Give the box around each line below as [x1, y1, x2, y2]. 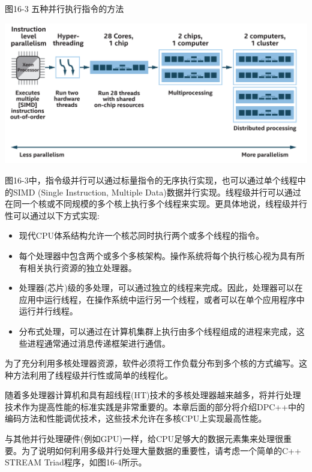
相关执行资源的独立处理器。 [27, 261, 137, 273]
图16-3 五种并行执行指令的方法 [5, 2, 124, 14]
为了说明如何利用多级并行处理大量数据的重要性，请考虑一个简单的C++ [21, 444, 301, 456]
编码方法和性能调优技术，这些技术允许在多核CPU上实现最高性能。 [5, 412, 267, 425]
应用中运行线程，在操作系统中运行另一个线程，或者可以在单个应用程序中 [19, 293, 305, 305]
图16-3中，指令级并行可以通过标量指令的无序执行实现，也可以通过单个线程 [5, 173, 298, 186]
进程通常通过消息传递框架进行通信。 [27, 336, 170, 349]
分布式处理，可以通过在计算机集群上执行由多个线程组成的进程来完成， [19, 324, 296, 337]
